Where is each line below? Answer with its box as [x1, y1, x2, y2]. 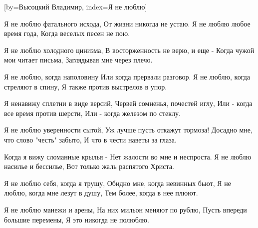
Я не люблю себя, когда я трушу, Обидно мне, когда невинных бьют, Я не [4, 177, 232, 188]
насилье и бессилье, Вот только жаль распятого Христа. [4, 161, 174, 171]
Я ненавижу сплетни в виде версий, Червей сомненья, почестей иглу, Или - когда [4, 98, 253, 108]
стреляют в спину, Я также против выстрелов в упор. [4, 81, 167, 91]
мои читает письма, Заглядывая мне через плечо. [4, 54, 153, 65]
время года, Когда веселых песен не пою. [4, 28, 130, 38]
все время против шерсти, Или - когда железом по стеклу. [4, 107, 181, 118]
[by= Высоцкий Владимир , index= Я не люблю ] [4, 1, 147, 11]
